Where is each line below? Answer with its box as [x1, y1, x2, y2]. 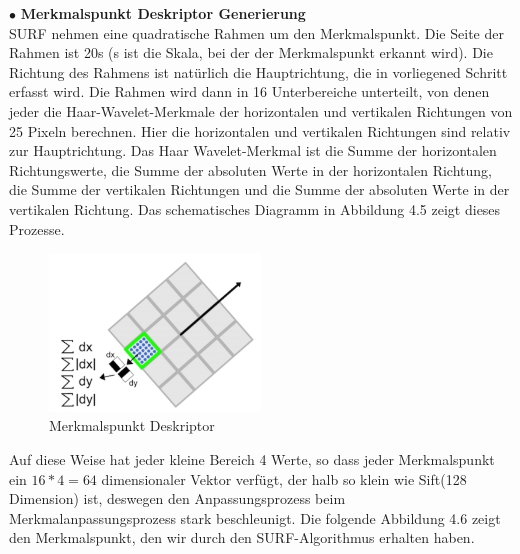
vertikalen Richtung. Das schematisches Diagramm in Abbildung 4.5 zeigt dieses [9, 198, 501, 219]
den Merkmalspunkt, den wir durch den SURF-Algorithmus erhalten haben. [9, 527, 475, 548]
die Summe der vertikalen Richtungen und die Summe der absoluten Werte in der [9, 179, 510, 200]
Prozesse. [9, 218, 65, 239]
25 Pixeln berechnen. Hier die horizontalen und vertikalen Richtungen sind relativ [9, 120, 511, 141]
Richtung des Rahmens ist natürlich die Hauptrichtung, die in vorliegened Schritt [9, 61, 508, 82]
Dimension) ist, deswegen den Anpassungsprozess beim [9, 488, 346, 509]
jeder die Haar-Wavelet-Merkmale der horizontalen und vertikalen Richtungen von [9, 100, 513, 121]
